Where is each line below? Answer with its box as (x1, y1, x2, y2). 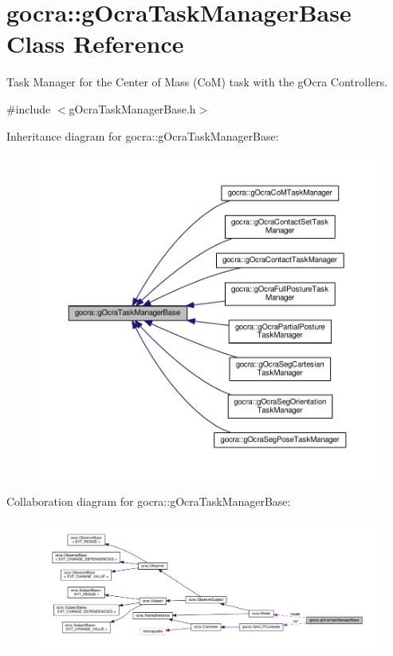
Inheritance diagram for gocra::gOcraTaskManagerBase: (6, 127, 279, 144)
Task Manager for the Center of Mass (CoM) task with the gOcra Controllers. (6, 74, 388, 90)
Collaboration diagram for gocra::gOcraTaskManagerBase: (6, 492, 291, 509)
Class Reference (6, 27, 184, 60)
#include (6, 100, 51, 117)
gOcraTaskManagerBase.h (69, 100, 196, 117)
